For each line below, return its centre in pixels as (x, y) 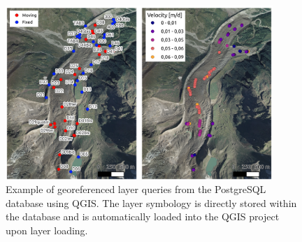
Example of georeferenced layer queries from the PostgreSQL (136, 189)
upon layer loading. (47, 230)
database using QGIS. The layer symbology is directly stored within (151, 202)
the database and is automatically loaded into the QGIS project (143, 216)
